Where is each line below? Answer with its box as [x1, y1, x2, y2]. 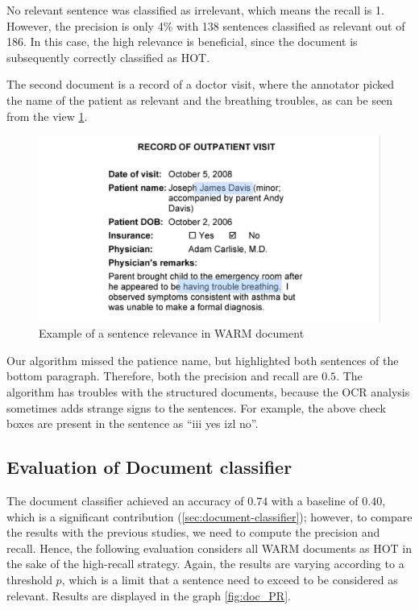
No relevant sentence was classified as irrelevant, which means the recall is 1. [6, 2, 384, 18]
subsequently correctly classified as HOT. [6, 48, 210, 65]
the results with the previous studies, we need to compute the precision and [6, 524, 380, 541]
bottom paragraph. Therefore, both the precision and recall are [6, 367, 318, 384]
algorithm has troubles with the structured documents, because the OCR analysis [6, 383, 410, 400]
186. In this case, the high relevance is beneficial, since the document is [6, 33, 358, 50]
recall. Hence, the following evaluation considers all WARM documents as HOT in [6, 539, 413, 556]
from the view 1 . [6, 107, 88, 124]
